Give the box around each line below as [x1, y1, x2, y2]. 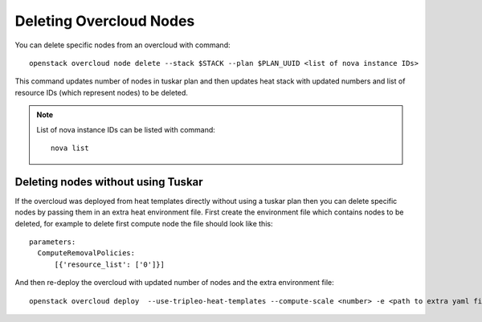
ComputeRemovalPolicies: [37, 249, 136, 258]
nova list [51, 143, 89, 153]
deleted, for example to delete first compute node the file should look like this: [14, 218, 273, 228]
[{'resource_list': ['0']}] [54, 259, 165, 269]
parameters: [29, 237, 76, 247]
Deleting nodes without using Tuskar [14, 175, 204, 189]
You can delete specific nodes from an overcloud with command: [14, 40, 231, 50]
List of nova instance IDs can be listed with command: [36, 124, 216, 134]
